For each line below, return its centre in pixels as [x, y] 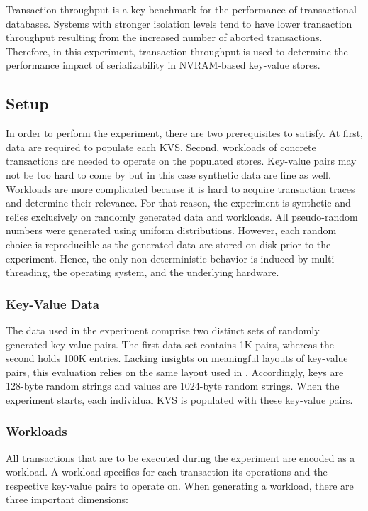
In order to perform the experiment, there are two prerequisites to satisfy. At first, [184, 133]
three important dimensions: [67, 499]
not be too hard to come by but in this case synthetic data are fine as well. [168, 174]
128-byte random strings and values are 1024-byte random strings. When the [173, 386]
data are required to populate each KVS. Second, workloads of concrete [161, 147]
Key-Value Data [52, 303]
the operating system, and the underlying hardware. [166, 272]
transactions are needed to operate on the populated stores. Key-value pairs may [181, 161]
